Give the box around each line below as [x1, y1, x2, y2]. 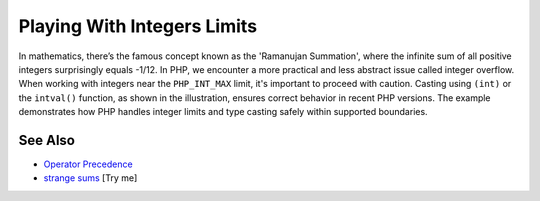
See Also [18, 131, 75, 149]
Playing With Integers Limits [18, 15, 258, 37]
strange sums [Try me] [43, 172, 138, 184]
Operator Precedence [43, 158, 134, 170]
